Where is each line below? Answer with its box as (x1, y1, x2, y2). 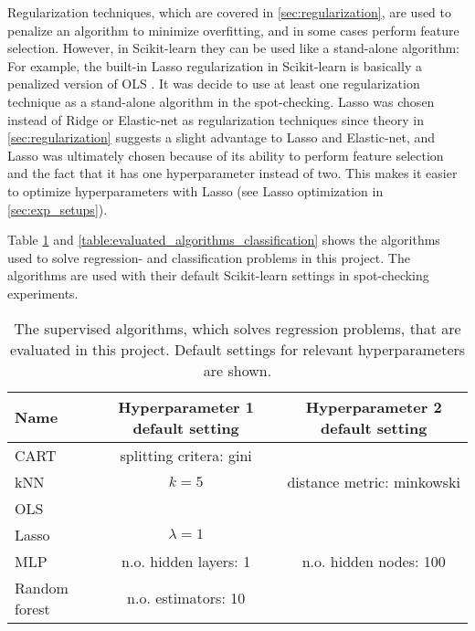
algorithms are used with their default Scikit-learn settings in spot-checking (7, 266, 429, 285)
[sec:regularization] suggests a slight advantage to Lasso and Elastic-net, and (7, 128, 436, 147)
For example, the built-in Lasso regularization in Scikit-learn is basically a (7, 56, 422, 75)
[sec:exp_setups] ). (7, 199, 108, 218)
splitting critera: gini (120, 444, 252, 466)
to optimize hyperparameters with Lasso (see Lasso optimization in (7, 181, 384, 200)
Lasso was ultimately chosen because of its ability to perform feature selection (7, 145, 444, 164)
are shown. (203, 359, 272, 381)
